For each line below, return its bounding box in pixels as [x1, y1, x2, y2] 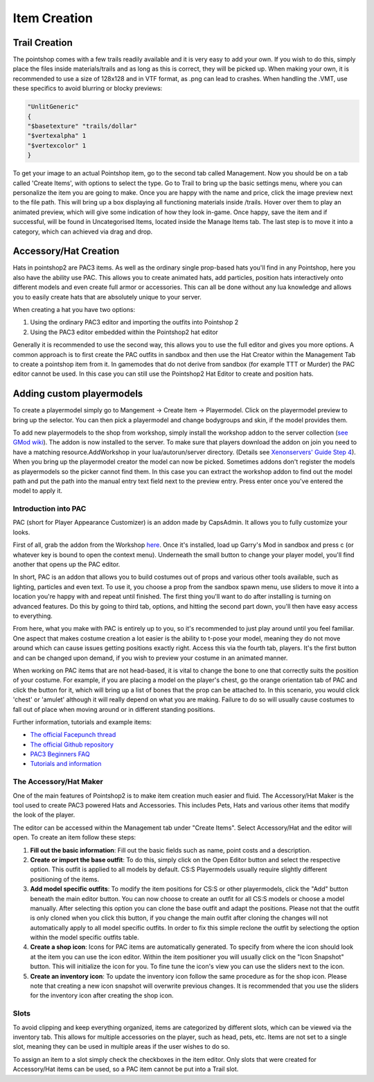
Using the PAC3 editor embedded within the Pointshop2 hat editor [30, 328, 218, 336]
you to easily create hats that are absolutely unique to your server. [12, 293, 202, 301]
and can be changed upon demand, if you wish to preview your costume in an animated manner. [12, 654, 288, 662]
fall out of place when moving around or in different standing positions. [12, 705, 215, 713]
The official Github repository [30, 740, 114, 749]
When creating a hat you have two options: [12, 305, 136, 313]
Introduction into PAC [12, 504, 87, 514]
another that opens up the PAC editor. [12, 560, 121, 568]
